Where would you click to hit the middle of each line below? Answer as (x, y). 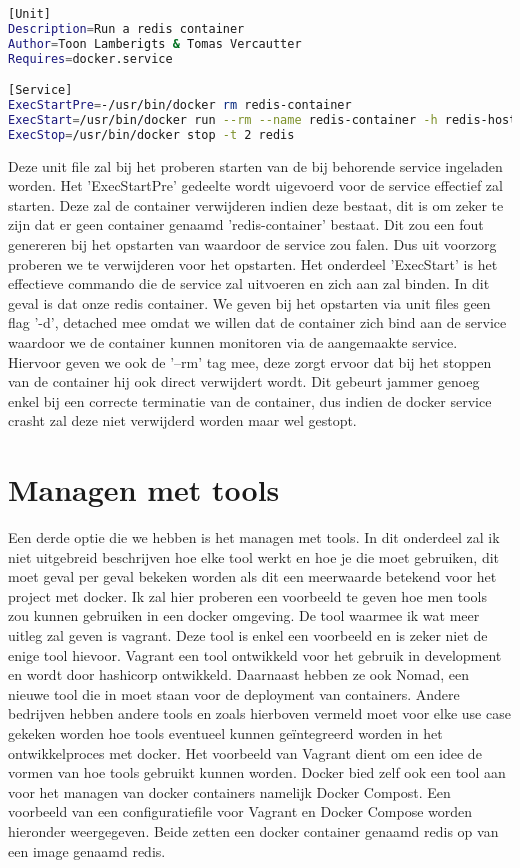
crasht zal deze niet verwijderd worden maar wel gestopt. (182, 420)
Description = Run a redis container (126, 28)
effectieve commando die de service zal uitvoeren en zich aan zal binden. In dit (249, 283)
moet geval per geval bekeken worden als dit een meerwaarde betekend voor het (252, 576)
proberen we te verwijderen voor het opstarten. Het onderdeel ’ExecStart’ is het (253, 263)
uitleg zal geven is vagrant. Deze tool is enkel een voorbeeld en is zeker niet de (248, 635)
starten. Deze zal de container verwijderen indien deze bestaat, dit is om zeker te (256, 204)
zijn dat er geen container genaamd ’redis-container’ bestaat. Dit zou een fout (246, 224)
